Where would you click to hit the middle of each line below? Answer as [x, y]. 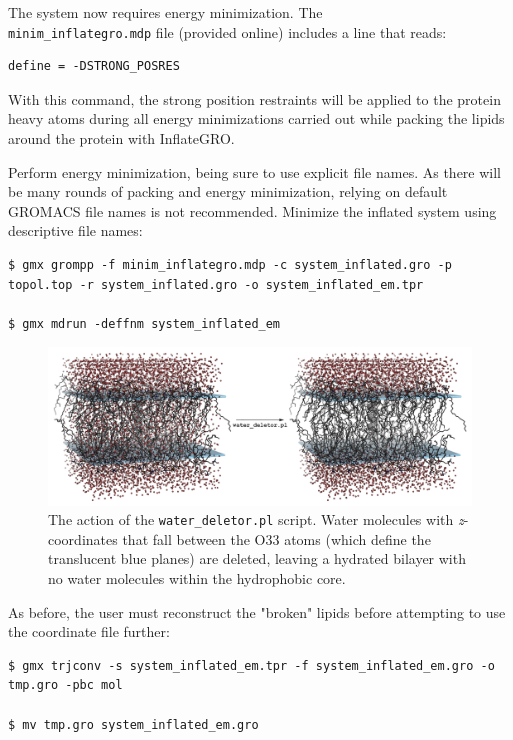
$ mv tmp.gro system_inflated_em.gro [133, 724]
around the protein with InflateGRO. [121, 138]
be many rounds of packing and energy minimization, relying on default [228, 191]
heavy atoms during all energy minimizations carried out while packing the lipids [256, 118]
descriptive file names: [75, 230]
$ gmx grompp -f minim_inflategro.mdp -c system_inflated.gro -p [230, 265]
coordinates [83, 538]
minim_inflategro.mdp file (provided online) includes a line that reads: [227, 31]
